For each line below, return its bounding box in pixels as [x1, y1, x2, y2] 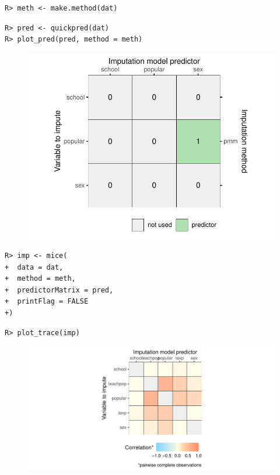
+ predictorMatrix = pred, [5, 285, 114, 294]
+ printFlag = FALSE [5, 297, 89, 306]
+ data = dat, [5, 263, 64, 271]
